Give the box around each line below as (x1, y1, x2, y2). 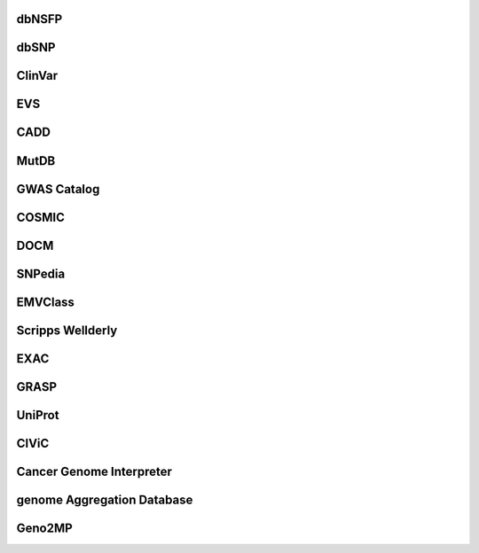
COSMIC (16, 209, 66, 225)
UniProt (16, 408, 59, 423)
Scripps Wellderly (16, 323, 118, 338)
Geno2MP (16, 520, 73, 535)
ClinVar (16, 68, 59, 83)
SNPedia (16, 266, 66, 281)
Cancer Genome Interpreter (16, 463, 173, 479)
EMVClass (16, 294, 75, 309)
